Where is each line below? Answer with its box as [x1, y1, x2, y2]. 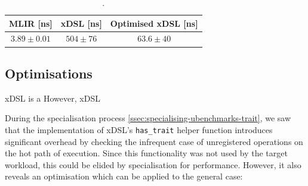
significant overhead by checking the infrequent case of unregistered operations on [5, 135, 303, 147]
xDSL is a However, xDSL [5, 92, 100, 104]
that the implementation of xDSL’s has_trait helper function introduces [5, 123, 273, 135]
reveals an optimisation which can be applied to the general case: [5, 170, 243, 182]
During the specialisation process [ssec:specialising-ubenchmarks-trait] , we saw [5, 112, 291, 124]
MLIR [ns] [9, 17, 53, 29]
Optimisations [5, 64, 93, 82]
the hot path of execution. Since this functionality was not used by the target [5, 147, 288, 159]
